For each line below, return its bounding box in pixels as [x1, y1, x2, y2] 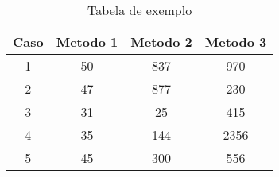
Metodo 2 [130, 33, 192, 51]
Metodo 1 [56, 33, 118, 51]
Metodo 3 [204, 33, 267, 51]
